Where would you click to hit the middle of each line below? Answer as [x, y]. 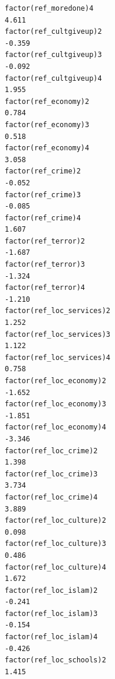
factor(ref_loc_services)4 [57, 357]
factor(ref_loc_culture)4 [55, 567]
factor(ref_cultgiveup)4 [53, 78]
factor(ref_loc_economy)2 [55, 381]
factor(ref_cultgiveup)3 [53, 55]
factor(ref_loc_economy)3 [55, 404]
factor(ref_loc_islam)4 [51, 637]
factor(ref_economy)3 [47, 124]
